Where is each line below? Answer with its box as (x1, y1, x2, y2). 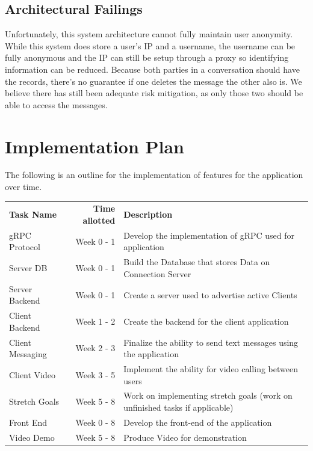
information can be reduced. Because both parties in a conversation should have (5, 63, 300, 75)
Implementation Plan (5, 133, 185, 158)
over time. (5, 180, 42, 193)
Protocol (9, 241, 40, 253)
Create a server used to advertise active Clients (123, 288, 297, 301)
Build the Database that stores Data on (123, 256, 270, 268)
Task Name (9, 208, 57, 221)
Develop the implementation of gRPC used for (123, 229, 295, 241)
